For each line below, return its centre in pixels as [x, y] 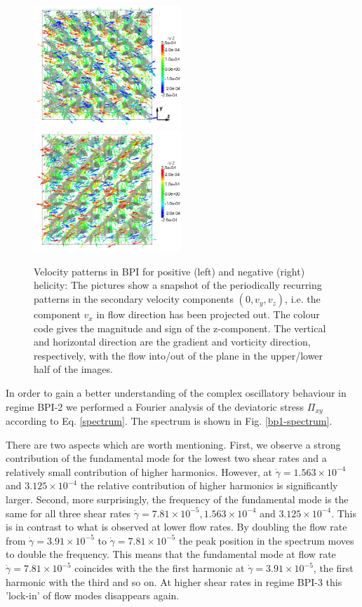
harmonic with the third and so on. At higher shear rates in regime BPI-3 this [174, 581]
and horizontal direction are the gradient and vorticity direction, [172, 342]
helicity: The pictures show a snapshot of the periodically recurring [178, 285]
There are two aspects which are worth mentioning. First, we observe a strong [173, 444]
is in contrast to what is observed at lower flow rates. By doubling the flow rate [176, 527]
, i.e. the [303, 299]
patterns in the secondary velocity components [134, 299]
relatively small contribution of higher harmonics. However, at [139, 471]
